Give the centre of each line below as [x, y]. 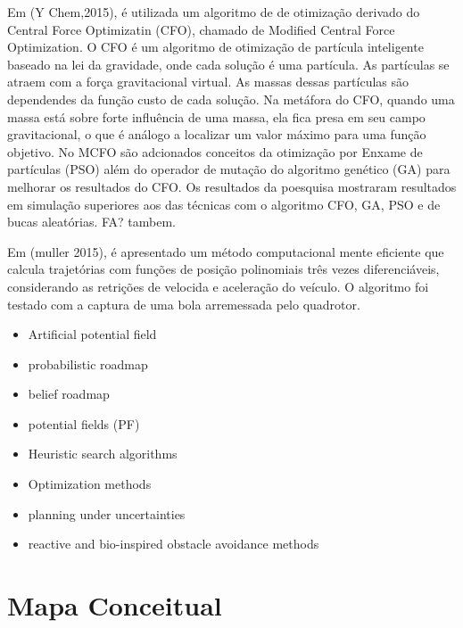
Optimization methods [90, 484]
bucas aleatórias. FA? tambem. [91, 222]
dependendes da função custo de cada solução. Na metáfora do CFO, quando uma [231, 99]
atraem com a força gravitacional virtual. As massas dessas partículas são [208, 82]
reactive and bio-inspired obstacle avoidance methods [174, 544]
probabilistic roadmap [88, 364]
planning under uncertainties [107, 513]
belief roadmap [69, 394]
